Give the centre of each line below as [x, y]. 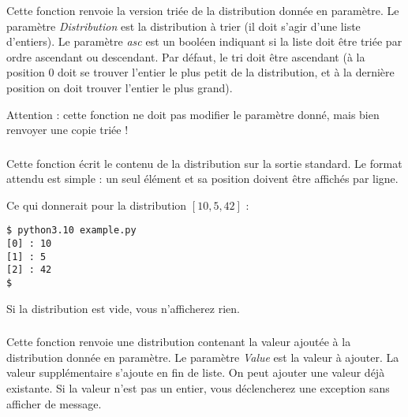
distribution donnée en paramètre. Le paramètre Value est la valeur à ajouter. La [203, 357]
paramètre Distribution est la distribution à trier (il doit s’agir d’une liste [183, 26]
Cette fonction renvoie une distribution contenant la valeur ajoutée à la [179, 342]
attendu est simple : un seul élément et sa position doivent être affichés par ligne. [202, 179]
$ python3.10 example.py [71, 231]
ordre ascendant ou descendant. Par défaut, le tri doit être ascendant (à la [186, 56]
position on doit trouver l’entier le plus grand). [120, 87]
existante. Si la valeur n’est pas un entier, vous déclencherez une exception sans [198, 388]
